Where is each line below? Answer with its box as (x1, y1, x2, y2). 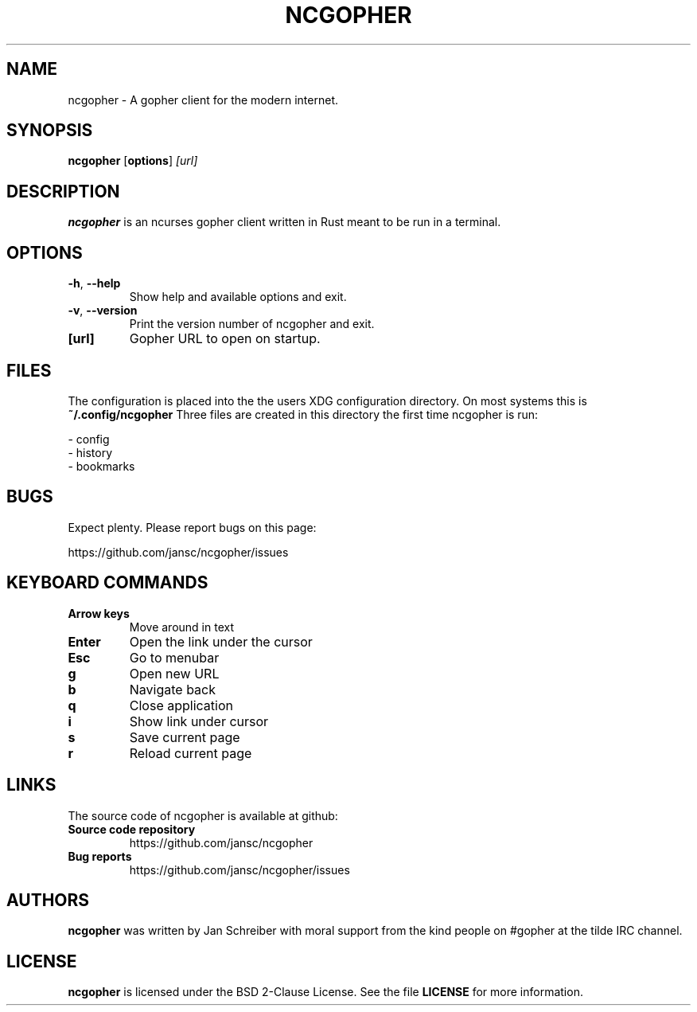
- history (68, 445, 113, 459)
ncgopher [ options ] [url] (68, 154, 198, 168)
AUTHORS (6, 889, 90, 910)
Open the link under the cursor (129, 633, 313, 650)
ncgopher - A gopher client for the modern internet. (68, 92, 338, 107)
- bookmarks (68, 459, 135, 473)
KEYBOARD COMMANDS (6, 572, 208, 593)
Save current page (129, 729, 240, 745)
